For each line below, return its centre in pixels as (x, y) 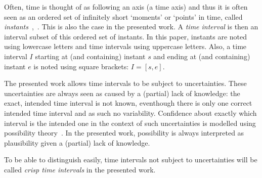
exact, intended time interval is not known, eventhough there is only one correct (128, 103)
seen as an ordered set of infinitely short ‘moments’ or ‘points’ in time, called (123, 16)
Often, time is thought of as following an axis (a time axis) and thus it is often (126, 7)
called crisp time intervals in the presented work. (80, 169)
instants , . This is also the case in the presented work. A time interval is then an (131, 27)
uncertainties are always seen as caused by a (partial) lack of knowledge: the (122, 93)
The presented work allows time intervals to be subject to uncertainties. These (125, 83)
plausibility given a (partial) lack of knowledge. (77, 142)
